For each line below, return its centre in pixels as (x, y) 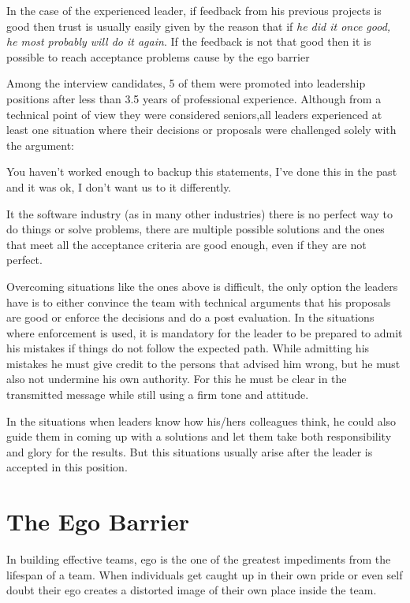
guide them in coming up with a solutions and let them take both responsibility (199, 436)
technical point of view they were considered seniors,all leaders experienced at (194, 114)
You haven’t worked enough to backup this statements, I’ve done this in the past (202, 171)
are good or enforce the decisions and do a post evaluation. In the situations (190, 317)
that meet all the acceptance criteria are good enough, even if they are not (186, 244)
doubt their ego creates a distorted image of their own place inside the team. (192, 590)
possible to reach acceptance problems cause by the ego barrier (158, 56)
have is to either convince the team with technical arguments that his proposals (199, 301)
